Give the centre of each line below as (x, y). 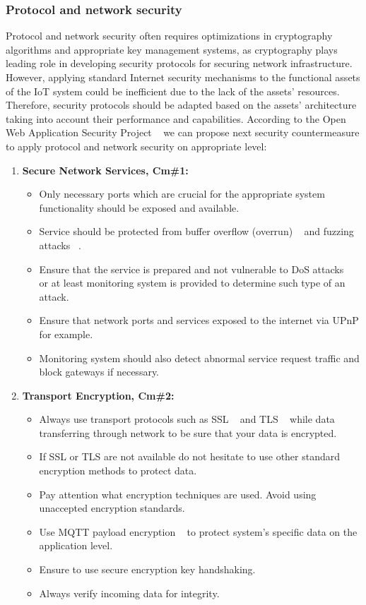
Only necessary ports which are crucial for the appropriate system (182, 194)
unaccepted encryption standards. (112, 508)
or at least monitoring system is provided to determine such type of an (192, 283)
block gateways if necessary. (99, 372)
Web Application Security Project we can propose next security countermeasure (183, 132)
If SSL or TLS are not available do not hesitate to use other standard (190, 456)
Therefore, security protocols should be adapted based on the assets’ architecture (181, 105)
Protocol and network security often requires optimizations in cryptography (169, 36)
